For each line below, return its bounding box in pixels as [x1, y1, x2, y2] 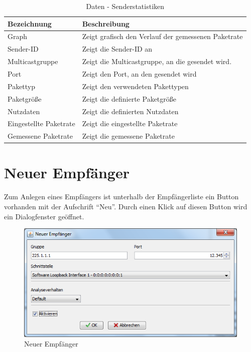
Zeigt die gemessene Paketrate [82, 131, 175, 141]
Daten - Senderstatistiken [86, 1, 165, 11]
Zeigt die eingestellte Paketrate [82, 118, 178, 129]
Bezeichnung [8, 18, 52, 29]
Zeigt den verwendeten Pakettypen [82, 81, 189, 91]
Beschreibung [82, 18, 130, 29]
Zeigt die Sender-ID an [82, 44, 153, 54]
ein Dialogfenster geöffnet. [4, 211, 84, 221]
